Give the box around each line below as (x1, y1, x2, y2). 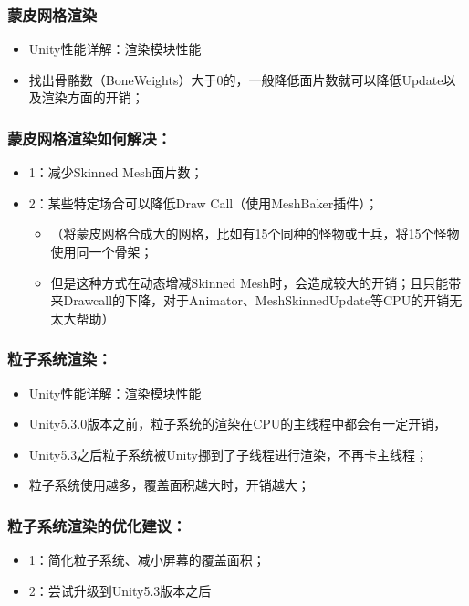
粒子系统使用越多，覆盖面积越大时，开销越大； (28, 475, 310, 494)
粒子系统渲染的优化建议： (7, 514, 187, 537)
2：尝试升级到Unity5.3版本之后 (28, 580, 212, 600)
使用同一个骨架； (50, 242, 153, 260)
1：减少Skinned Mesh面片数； (28, 163, 203, 182)
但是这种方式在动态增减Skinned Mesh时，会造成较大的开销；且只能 (50, 272, 449, 292)
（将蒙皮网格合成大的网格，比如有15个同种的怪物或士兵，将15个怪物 (50, 224, 460, 243)
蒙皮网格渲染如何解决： (7, 126, 172, 149)
